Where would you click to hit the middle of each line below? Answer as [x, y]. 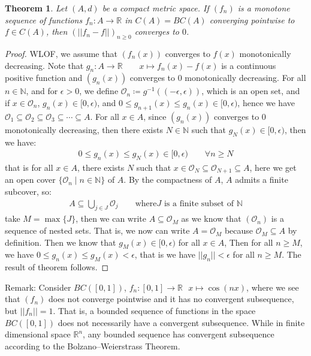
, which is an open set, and [251, 91]
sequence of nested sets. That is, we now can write [97, 230]
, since [155, 116]
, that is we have [165, 254]
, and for [42, 91]
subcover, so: [28, 191]
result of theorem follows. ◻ [57, 267]
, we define [99, 91]
